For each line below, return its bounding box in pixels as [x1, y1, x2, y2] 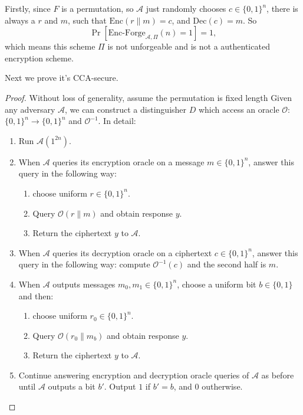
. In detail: [98, 115, 136, 127]
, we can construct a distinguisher [65, 103, 187, 115]
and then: [18, 289, 54, 302]
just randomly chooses [146, 2, 226, 14]
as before [261, 368, 294, 381]
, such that [67, 14, 107, 26]
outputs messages [52, 277, 116, 290]
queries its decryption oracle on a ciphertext [52, 246, 212, 259]
